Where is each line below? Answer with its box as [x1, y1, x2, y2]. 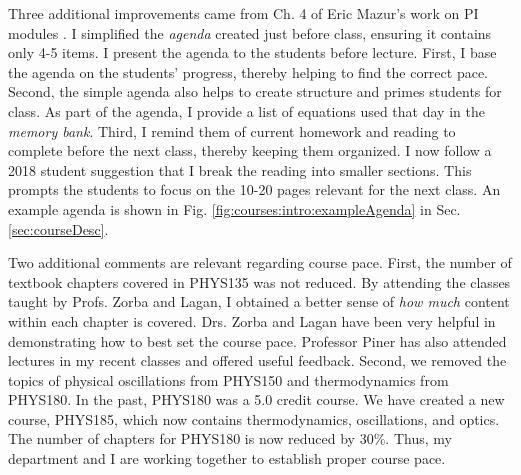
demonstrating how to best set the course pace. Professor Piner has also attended [8, 330, 507, 351]
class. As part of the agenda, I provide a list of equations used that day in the [8, 100, 485, 121]
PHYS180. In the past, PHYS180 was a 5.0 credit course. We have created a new [8, 389, 505, 410]
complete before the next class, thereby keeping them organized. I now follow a [8, 140, 492, 161]
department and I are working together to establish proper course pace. [8, 448, 446, 469]
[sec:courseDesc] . [8, 218, 109, 239]
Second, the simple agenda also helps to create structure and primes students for [8, 81, 502, 102]
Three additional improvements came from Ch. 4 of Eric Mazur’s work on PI [8, 3, 479, 23]
